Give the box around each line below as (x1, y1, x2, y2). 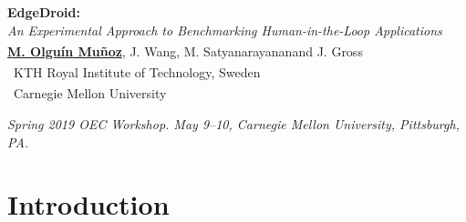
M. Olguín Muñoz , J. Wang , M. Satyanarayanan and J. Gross (7, 41, 363, 60)
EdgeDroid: (7, 3, 80, 21)
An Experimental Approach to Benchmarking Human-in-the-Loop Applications (7, 20, 442, 39)
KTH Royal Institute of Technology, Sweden (13, 63, 261, 82)
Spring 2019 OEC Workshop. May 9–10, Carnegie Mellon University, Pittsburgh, (7, 114, 460, 133)
